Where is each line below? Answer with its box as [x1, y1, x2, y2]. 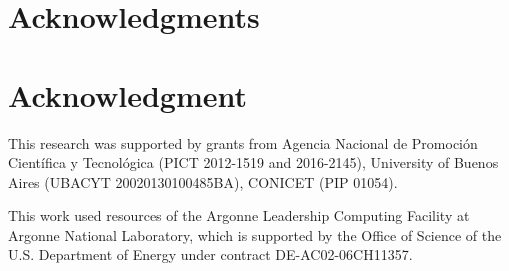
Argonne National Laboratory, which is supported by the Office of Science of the [8, 224, 502, 245]
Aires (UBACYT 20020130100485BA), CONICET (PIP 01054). [8, 171, 398, 192]
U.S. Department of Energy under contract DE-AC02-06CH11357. [8, 244, 413, 265]
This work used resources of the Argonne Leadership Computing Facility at [8, 205, 470, 226]
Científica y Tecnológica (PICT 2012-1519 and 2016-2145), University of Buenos [8, 152, 499, 173]
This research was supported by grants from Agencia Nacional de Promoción [8, 132, 478, 153]
